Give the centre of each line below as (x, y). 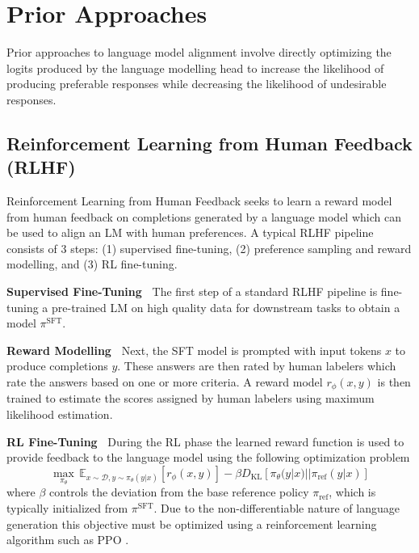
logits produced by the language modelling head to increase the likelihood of (195, 68)
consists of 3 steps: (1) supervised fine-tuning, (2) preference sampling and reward (209, 248)
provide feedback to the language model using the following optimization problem (208, 457)
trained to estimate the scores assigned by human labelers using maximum (191, 398)
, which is (352, 492)
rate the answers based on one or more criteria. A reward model (165, 382)
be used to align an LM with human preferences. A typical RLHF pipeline (190, 232)
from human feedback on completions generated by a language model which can (204, 216)
